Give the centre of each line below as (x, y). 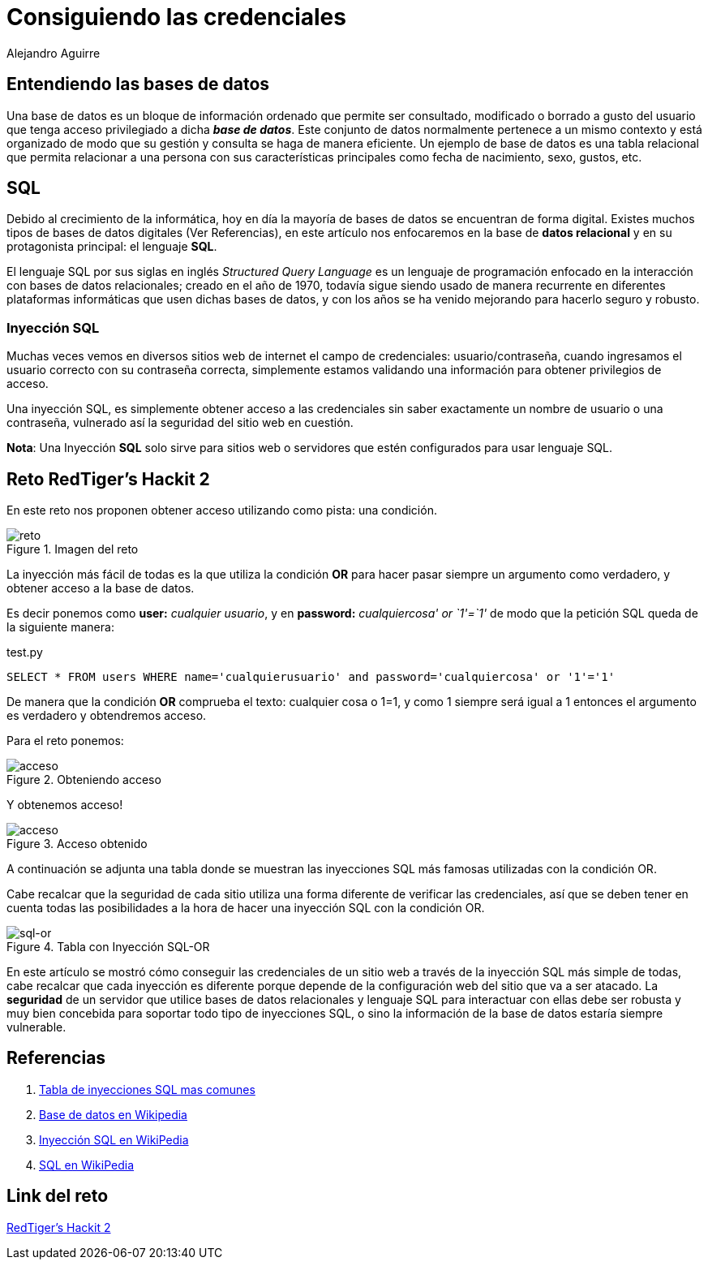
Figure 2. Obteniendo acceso (84, 780)
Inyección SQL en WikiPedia (114, 1139)
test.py (25, 652)
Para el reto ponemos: (65, 741)
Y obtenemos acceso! (65, 805)
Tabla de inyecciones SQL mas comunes (147, 1089)
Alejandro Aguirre (54, 53)
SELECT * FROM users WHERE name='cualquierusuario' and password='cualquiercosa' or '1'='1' (311, 677)
